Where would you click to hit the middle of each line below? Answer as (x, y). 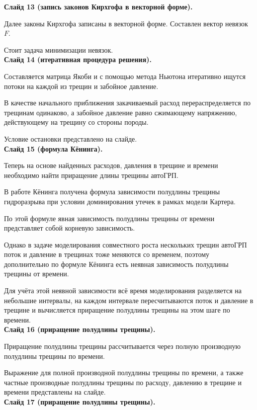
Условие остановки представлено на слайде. (71, 138)
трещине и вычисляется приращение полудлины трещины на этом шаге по (117, 310)
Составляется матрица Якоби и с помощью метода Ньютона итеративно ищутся (125, 76)
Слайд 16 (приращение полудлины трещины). (80, 329)
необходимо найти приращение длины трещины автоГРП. (91, 175)
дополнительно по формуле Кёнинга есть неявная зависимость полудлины (116, 264)
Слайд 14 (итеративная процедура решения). (78, 59)
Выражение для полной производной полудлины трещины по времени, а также (124, 372)
